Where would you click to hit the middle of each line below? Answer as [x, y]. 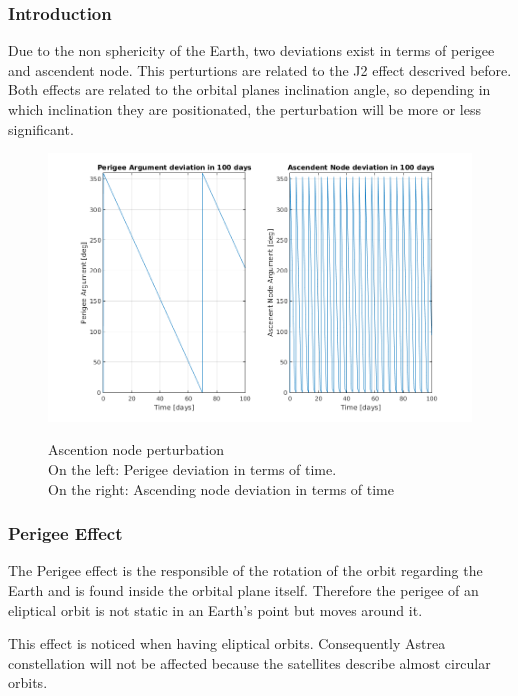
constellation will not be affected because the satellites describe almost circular [249, 662]
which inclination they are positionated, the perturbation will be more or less [244, 109]
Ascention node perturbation [136, 449]
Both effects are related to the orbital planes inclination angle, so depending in [249, 89]
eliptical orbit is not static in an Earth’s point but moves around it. [215, 609]
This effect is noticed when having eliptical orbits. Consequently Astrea [227, 643]
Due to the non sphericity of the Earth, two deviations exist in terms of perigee [251, 50]
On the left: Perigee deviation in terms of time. [192, 468]
